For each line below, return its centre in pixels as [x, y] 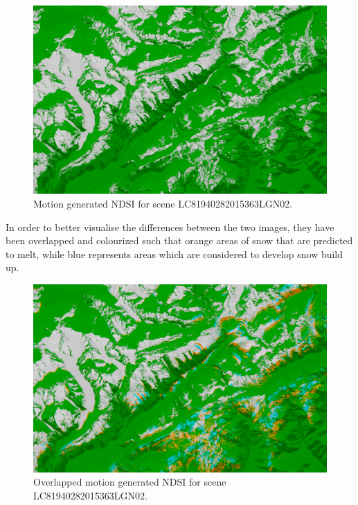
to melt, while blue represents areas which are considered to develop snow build [174, 254]
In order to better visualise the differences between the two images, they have [170, 227]
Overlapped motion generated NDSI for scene [130, 482]
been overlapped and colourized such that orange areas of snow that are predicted [179, 240]
